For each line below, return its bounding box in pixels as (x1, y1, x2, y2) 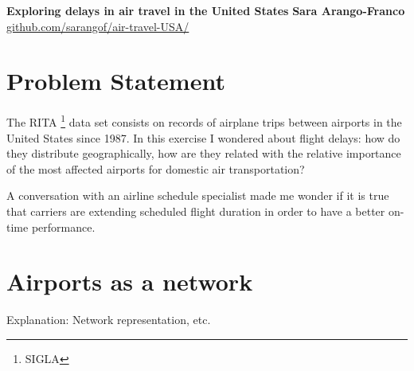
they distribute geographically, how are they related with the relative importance (6, 145, 401, 162)
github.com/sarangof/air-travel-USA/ (6, 18, 189, 34)
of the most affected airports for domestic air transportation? (6, 160, 305, 177)
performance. (31, 218, 96, 235)
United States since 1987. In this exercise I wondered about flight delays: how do (6, 129, 400, 146)
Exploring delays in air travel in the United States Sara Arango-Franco (6, 2, 405, 18)
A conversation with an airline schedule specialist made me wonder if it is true (6, 187, 389, 204)
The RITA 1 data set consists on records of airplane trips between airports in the (6, 111, 402, 130)
